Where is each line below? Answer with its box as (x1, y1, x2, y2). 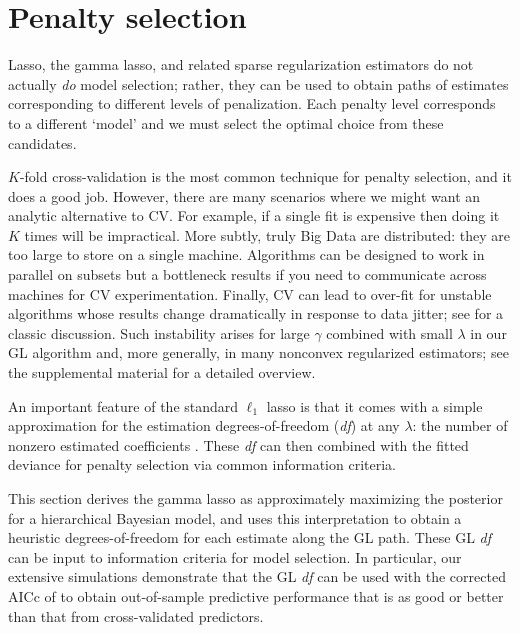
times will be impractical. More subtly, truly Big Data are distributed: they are (24, 224, 510, 245)
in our (470, 322, 507, 343)
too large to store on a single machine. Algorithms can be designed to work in (8, 244, 485, 265)
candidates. (8, 132, 77, 153)
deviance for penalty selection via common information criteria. (8, 454, 396, 475)
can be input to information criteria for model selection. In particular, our (8, 546, 462, 567)
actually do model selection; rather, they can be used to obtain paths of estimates (8, 73, 509, 94)
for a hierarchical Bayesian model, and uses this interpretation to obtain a (8, 507, 462, 528)
